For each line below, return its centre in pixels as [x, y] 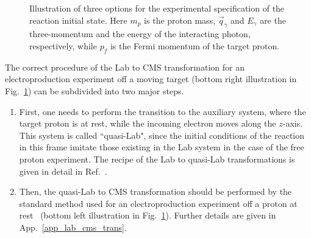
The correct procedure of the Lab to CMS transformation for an [125, 67]
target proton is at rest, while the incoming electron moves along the [148, 123]
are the [273, 20]
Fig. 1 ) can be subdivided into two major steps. [95, 90]
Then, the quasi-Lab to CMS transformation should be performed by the [155, 191]
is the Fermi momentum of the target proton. [195, 45]
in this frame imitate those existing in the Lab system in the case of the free [162, 147]
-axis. [293, 123]
